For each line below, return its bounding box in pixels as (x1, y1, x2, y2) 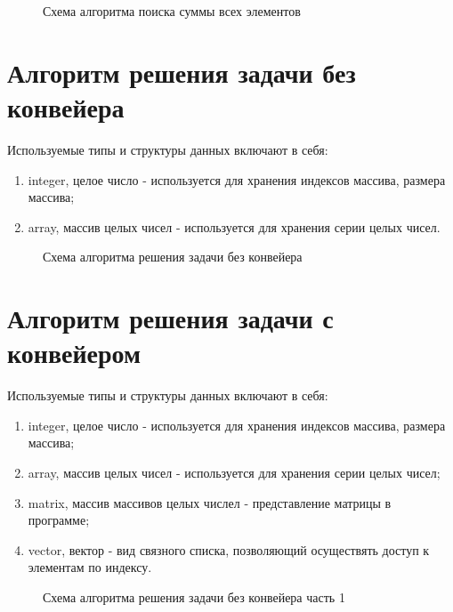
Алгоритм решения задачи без (7, 53, 356, 90)
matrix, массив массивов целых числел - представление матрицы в (28, 493, 392, 511)
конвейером (7, 334, 142, 371)
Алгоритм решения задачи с (7, 300, 334, 336)
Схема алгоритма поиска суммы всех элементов (43, 2, 301, 20)
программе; (28, 511, 90, 529)
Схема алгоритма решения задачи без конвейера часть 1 (43, 587, 345, 606)
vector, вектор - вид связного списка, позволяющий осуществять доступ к (28, 540, 430, 559)
